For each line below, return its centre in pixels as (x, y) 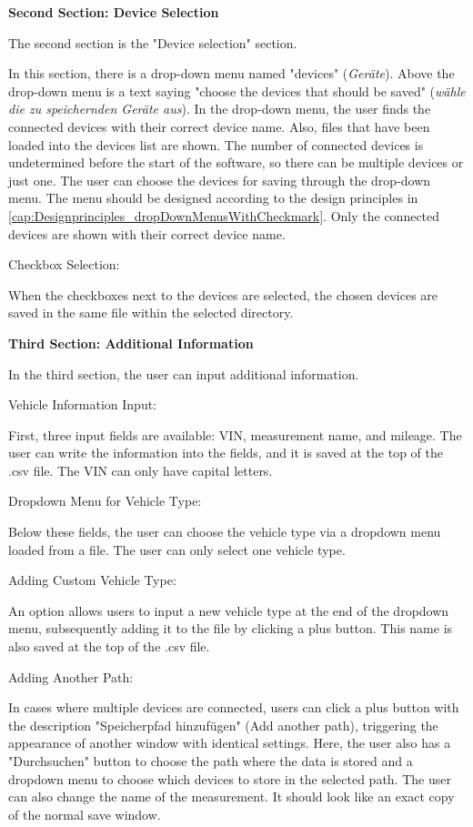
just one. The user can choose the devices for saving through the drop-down (220, 180)
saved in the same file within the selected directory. (151, 313)
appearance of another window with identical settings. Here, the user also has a (230, 743)
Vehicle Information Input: (83, 404)
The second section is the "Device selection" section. (153, 42)
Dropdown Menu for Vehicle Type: (105, 501)
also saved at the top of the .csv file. (109, 646)
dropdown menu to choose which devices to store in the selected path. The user (230, 778)
